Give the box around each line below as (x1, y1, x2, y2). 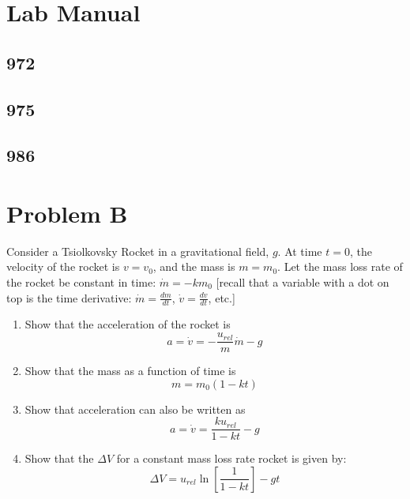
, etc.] (208, 289, 235, 306)
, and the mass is (152, 258, 235, 275)
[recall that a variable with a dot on (216, 274, 389, 291)
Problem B (6, 197, 128, 229)
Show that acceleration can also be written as (24, 400, 246, 417)
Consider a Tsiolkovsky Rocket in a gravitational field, (6, 242, 269, 259)
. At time (277, 242, 322, 259)
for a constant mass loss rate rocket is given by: (116, 450, 347, 467)
